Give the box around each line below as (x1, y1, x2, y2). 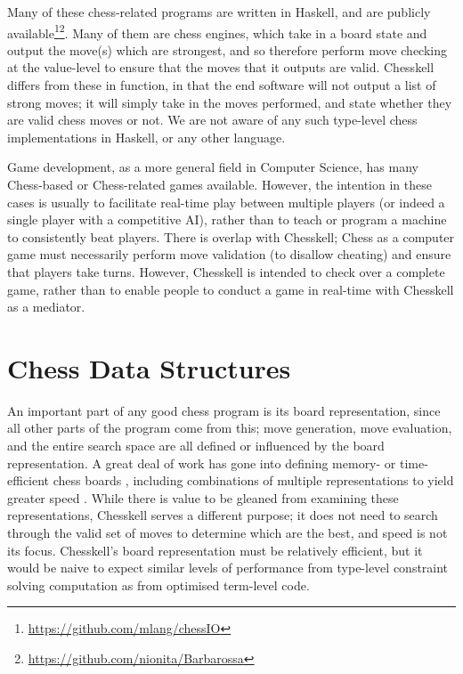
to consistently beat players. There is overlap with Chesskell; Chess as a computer (7, 227, 455, 246)
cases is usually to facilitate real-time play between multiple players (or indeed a (7, 192, 445, 211)
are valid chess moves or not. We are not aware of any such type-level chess (7, 110, 418, 129)
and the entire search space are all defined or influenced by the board (7, 436, 385, 455)
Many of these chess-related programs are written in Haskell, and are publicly (7, 3, 431, 20)
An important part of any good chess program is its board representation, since (7, 401, 441, 419)
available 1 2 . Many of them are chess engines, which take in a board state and (7, 20, 427, 42)
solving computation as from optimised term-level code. (7, 575, 310, 594)
